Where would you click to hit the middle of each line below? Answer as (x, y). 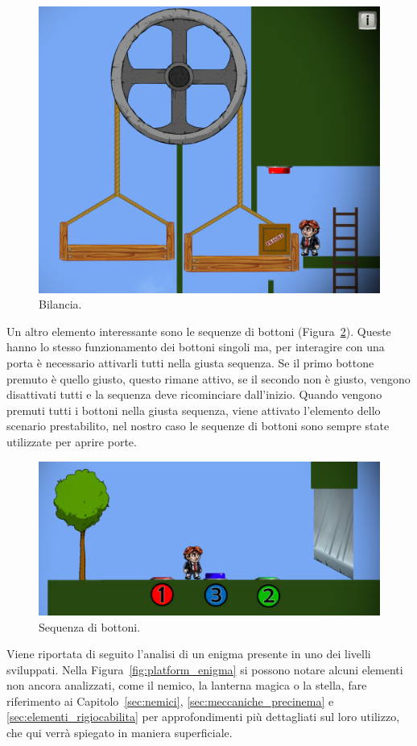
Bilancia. (60, 304)
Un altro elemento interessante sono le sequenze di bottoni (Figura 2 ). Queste (199, 331)
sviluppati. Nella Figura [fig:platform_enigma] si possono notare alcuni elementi (205, 669)
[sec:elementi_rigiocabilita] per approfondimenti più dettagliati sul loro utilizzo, (203, 717)
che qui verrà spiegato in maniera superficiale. (120, 733)
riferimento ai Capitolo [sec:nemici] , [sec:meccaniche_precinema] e (170, 700)
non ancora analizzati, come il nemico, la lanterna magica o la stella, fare (187, 685)
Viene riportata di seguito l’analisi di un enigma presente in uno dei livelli (189, 654)
